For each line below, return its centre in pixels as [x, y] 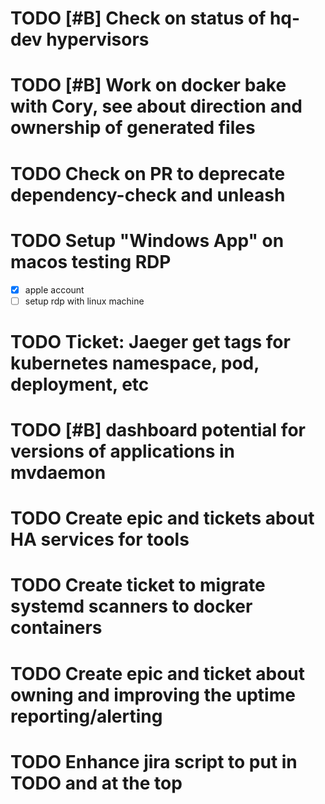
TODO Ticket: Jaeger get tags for [150, 341]
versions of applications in [123, 451]
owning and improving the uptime [153, 694]
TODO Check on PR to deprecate [148, 173]
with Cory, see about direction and [156, 106]
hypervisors [98, 39]
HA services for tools [100, 539]
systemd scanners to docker [131, 606]
